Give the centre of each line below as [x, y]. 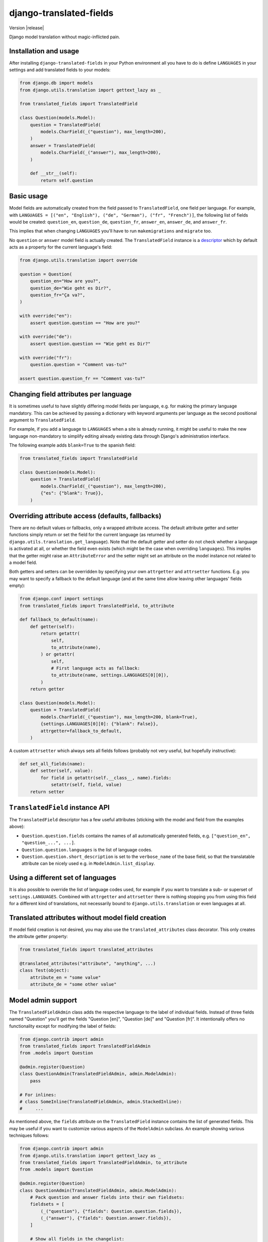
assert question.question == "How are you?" [85, 323]
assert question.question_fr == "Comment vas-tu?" [83, 378]
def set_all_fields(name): [52, 764]
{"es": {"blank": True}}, [72, 493]
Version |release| [27, 28]
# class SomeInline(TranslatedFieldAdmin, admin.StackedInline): [101, 1102]
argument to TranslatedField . [43, 420]
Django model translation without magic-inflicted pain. [65, 37]
